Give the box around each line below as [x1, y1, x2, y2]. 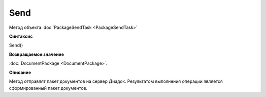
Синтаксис [9, 33, 33, 39]
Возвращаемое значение [9, 51, 64, 57]
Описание [9, 69, 32, 75]
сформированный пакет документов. [9, 85, 88, 91]
